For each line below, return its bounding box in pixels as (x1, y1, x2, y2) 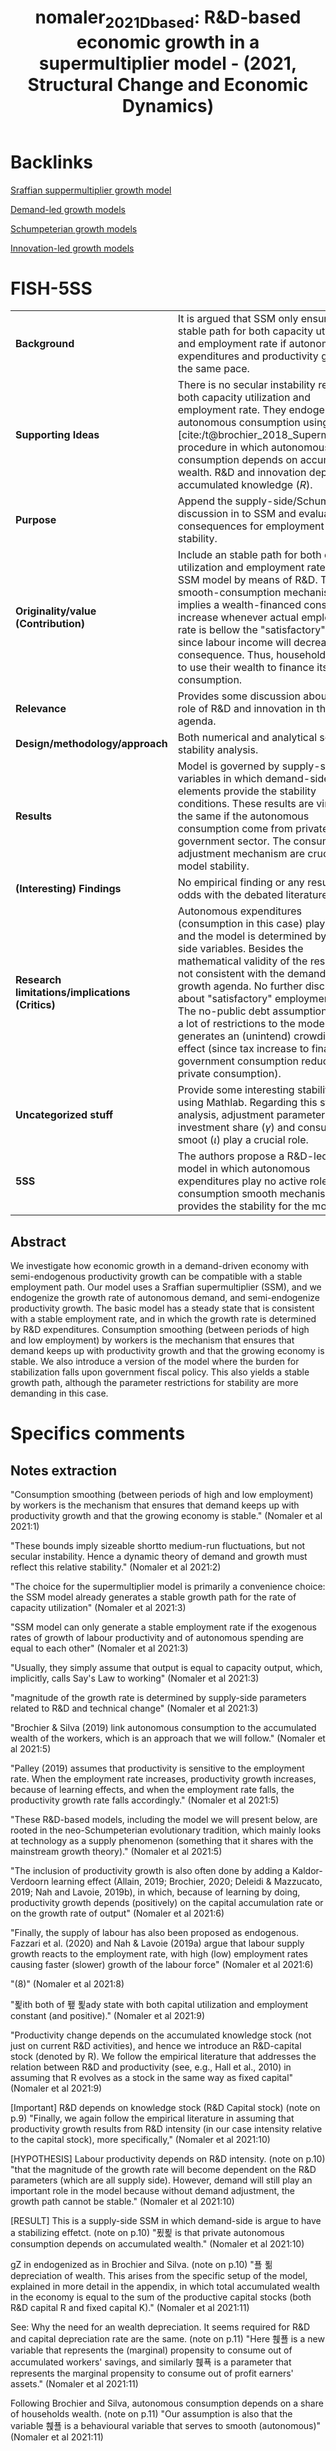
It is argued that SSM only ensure (177, 312, 334, 326)
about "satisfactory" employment (177, 992, 334, 1006)
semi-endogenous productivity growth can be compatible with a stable (10, 1271, 303, 1283)
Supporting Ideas (15, 428, 100, 442)
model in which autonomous (177, 1162, 311, 1176)
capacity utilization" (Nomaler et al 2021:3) (10, 1602, 187, 1614)
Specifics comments (10, 1422, 186, 1445)
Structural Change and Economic (27, 73, 309, 96)
